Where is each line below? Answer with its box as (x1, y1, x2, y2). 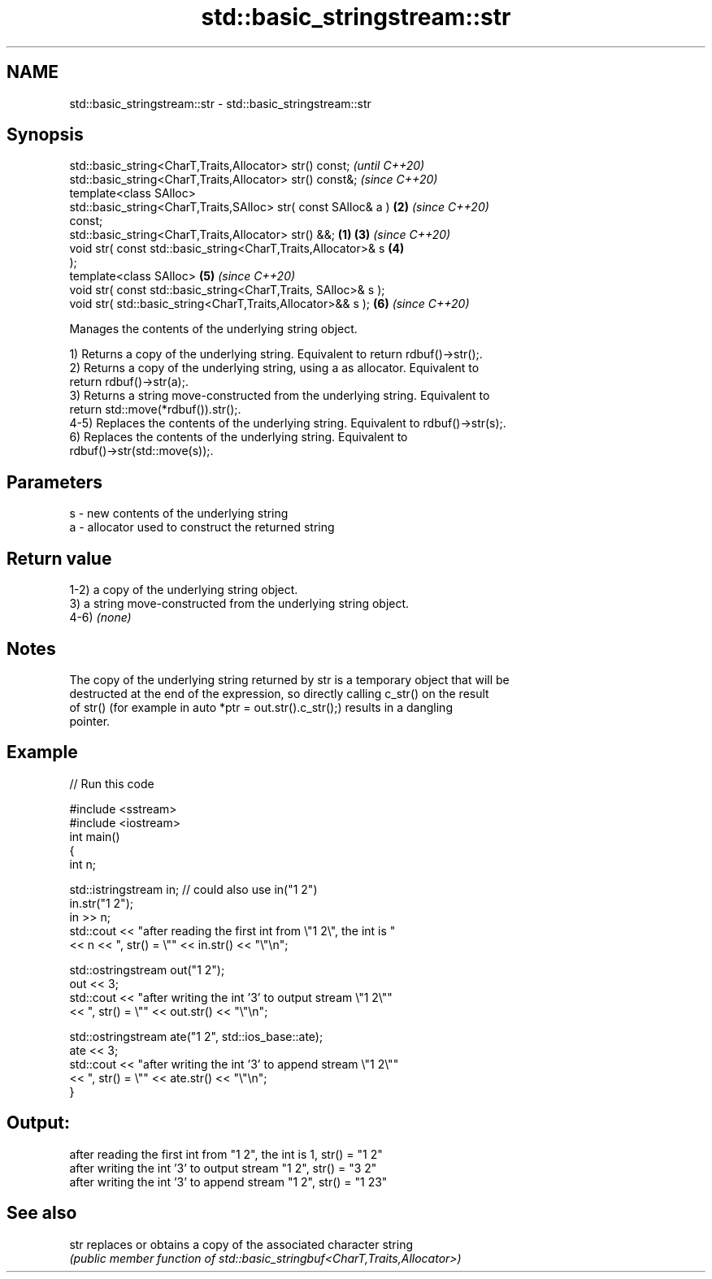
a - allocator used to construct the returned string (69, 520, 335, 535)
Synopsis (7, 124, 84, 145)
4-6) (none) (69, 610, 132, 625)
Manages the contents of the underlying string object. (69, 322, 358, 336)
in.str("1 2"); (69, 895, 133, 910)
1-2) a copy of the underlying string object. (69, 583, 298, 597)
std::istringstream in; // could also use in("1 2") (69, 882, 318, 896)
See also (7, 1203, 77, 1224)
